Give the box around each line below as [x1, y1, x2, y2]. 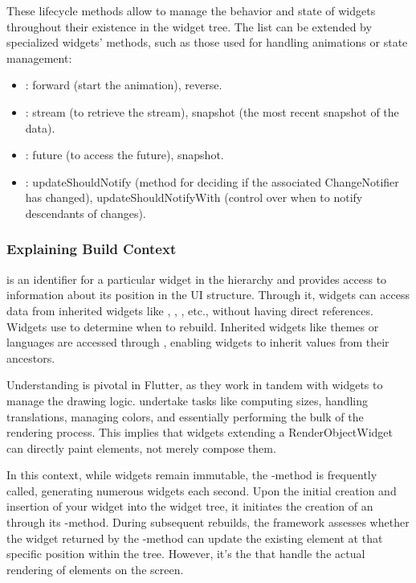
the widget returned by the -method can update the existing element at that [6, 529, 383, 546]
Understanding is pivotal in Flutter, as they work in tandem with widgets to [6, 376, 383, 393]
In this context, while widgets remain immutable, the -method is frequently [6, 466, 377, 483]
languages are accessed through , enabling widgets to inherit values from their [6, 334, 389, 351]
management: [6, 49, 72, 66]
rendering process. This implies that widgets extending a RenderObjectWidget [6, 424, 394, 441]
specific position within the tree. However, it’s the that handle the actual [6, 545, 365, 562]
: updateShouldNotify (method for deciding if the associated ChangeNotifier [25, 173, 399, 190]
